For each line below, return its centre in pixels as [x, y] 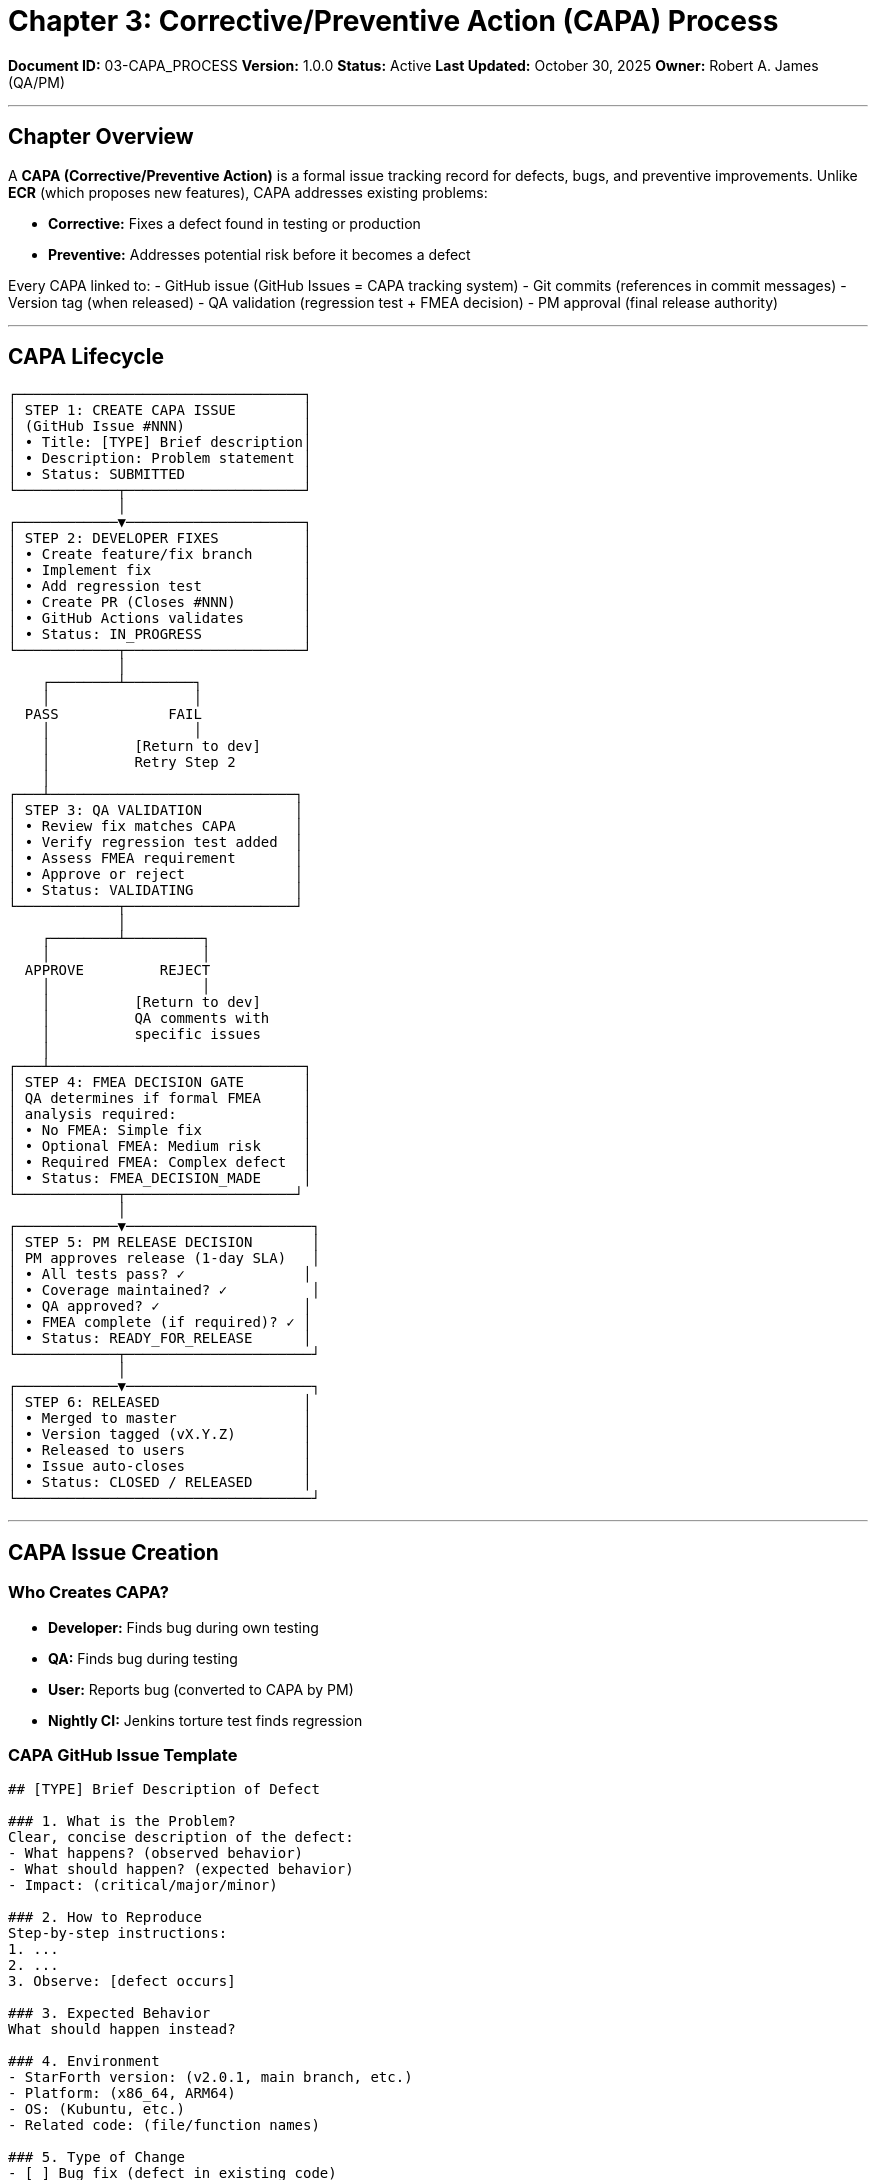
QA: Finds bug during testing [143, 1658]
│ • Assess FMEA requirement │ [156, 858]
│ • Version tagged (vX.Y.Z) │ [160, 1434]
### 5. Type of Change [97, 2157]
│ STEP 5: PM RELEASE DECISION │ [164, 1242]
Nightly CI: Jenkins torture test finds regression [205, 1720]
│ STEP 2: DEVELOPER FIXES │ [160, 538]
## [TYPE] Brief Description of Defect [164, 1789]
